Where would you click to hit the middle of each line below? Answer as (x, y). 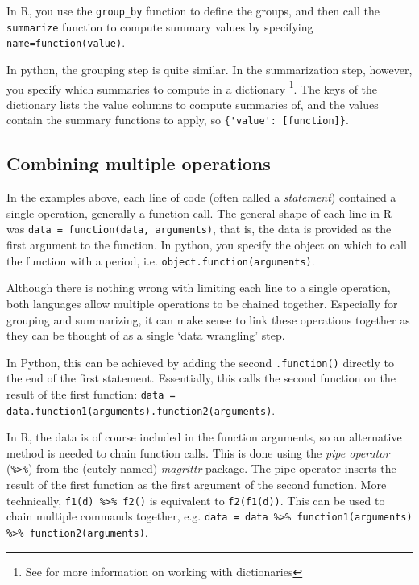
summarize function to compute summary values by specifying (160, 26)
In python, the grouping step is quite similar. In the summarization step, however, (209, 69)
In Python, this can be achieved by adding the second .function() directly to (200, 362)
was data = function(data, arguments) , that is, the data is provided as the (199, 229)
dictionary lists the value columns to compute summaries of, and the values (193, 104)
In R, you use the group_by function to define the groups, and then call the (193, 10)
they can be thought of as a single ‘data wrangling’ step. (146, 335)
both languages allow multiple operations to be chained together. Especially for (202, 303)
